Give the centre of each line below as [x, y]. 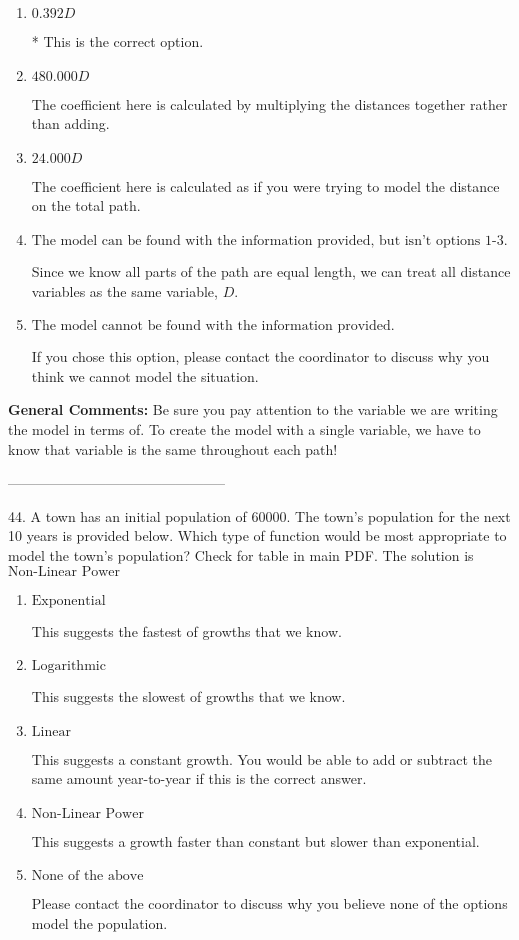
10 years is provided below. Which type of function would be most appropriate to [257, 535]
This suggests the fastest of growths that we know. [186, 630]
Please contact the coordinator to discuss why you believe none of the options [269, 903]
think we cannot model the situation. [145, 375]
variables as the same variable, [124, 290]
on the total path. [86, 205]
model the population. [99, 923]
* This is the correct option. [117, 41]
